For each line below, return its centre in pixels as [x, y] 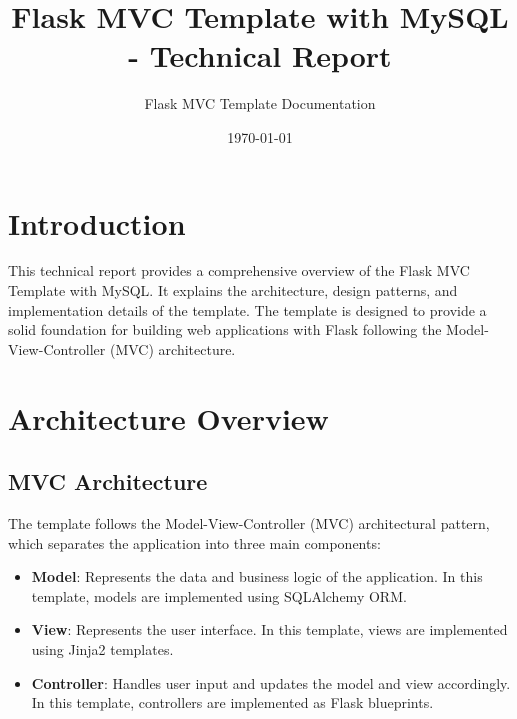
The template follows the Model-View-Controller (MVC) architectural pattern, [249, 522]
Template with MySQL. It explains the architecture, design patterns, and [233, 290]
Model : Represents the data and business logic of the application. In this [257, 576]
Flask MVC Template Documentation [260, 103]
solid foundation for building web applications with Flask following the [225, 329]
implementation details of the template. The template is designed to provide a [247, 309]
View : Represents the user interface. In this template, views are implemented [269, 629]
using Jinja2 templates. [102, 648]
